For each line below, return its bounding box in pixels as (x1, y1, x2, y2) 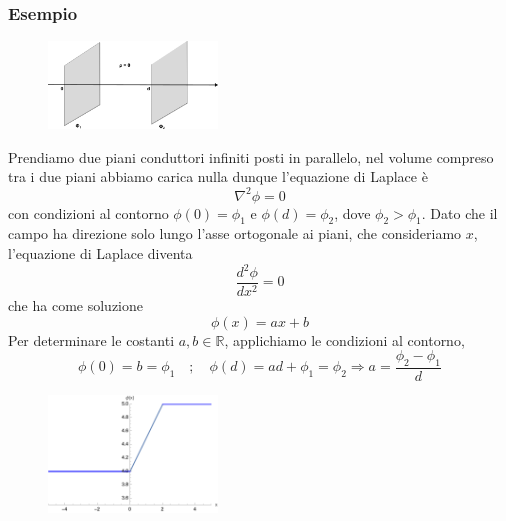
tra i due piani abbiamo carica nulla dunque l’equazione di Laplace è (8, 166, 428, 187)
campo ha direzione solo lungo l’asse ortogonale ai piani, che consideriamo (8, 223, 462, 244)
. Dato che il (421, 202, 498, 223)
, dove (334, 202, 371, 223)
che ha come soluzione (8, 295, 143, 316)
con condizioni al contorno (8, 202, 169, 223)
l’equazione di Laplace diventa (8, 242, 193, 263)
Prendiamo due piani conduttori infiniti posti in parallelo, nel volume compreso (8, 146, 494, 167)
